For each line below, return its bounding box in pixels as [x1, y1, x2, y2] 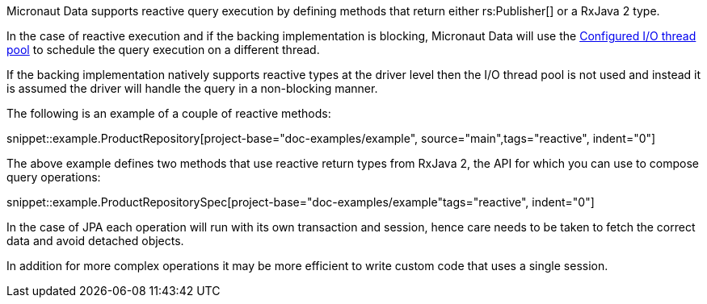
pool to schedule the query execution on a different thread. [6, 43, 320, 56]
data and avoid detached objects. [6, 234, 184, 248]
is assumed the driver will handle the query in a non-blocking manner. [6, 81, 378, 95]
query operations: [6, 170, 101, 184]
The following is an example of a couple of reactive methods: [6, 106, 331, 120]
